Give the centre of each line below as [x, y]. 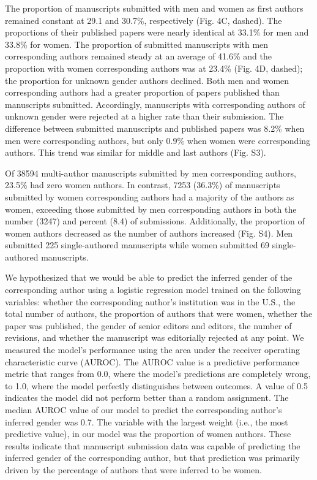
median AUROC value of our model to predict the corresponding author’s [144, 410]
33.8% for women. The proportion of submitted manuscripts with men [137, 44]
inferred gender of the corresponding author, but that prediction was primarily [152, 458]
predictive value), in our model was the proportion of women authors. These [148, 434]
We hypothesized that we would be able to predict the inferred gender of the [149, 277]
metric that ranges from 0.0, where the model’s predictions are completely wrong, [158, 374]
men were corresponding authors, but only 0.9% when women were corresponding [158, 140]
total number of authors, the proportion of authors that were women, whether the [159, 314]
